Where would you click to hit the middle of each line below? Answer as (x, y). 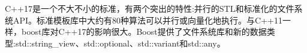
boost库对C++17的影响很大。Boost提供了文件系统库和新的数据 (144, 32)
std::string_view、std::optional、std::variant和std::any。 (120, 43)
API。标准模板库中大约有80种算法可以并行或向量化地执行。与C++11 (148, 20)
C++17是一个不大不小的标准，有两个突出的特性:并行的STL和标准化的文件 (150, 8)
